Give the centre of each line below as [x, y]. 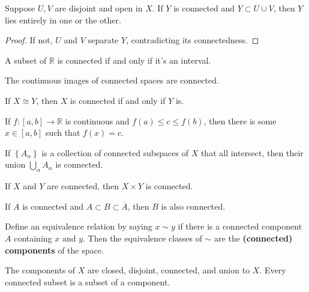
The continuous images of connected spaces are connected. [112, 80]
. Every [273, 270]
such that [63, 132]
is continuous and [97, 120]
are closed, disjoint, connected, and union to [169, 270]
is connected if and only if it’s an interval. [134, 60]
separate [103, 40]
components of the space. [54, 250]
